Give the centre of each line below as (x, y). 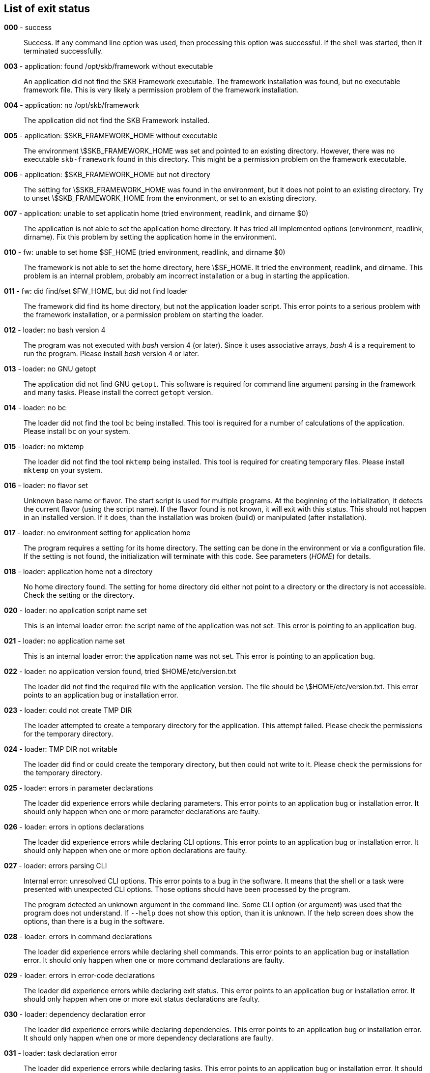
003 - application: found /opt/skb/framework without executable (109, 66)
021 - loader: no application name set (64, 641)
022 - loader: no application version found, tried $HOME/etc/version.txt (120, 672)
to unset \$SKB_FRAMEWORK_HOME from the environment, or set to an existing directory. (170, 198)
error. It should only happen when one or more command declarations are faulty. (154, 960)
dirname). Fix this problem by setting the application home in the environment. (150, 237)
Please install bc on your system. (77, 431)
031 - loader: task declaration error (61, 1053)
